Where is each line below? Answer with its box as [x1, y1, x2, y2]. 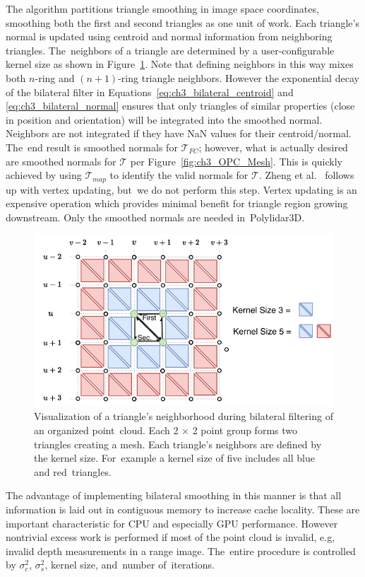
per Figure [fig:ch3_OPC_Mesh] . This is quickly [130, 153, 342, 168]
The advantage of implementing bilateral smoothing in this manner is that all [6, 488, 342, 503]
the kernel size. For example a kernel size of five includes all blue [34, 450, 315, 465]
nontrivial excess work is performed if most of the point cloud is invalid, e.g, [6, 530, 335, 544]
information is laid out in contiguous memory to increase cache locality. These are [6, 502, 360, 517]
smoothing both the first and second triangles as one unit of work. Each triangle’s [6, 15, 359, 30]
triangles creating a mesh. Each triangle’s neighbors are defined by [34, 436, 322, 451]
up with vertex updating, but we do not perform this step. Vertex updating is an [6, 182, 357, 197]
